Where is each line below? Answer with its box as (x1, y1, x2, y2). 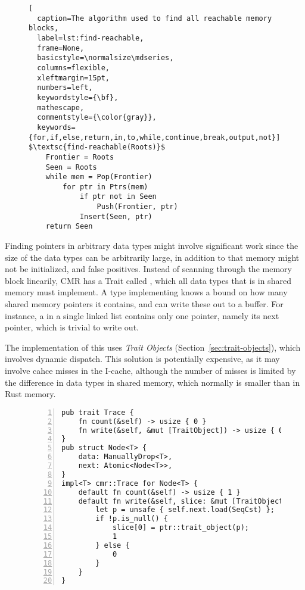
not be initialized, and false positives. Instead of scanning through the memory (5, 263, 292, 275)
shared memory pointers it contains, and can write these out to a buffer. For (5, 298, 284, 310)
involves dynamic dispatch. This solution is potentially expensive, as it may (5, 352, 280, 365)
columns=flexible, (37, 63, 110, 72)
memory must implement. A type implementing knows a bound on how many (5, 286, 288, 298)
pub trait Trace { (61, 408, 134, 417)
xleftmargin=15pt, (37, 73, 110, 82)
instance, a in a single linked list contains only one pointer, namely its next (5, 309, 279, 321)
